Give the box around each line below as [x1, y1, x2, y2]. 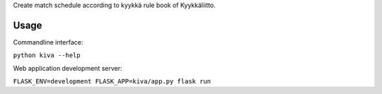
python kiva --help [13, 52, 81, 59]
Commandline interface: [13, 37, 83, 46]
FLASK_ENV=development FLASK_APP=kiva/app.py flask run [13, 78, 212, 86]
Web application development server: [13, 64, 123, 72]
